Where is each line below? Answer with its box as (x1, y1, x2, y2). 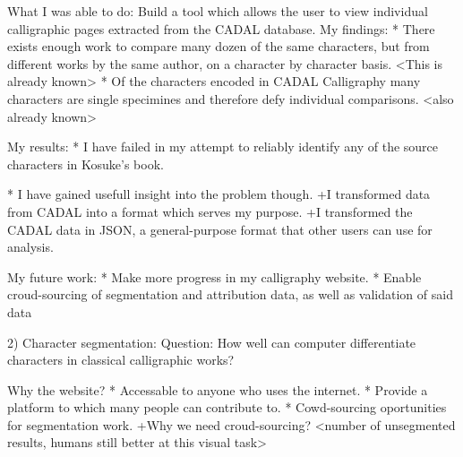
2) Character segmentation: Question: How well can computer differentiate (7, 332, 416, 351)
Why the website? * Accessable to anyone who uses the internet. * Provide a (7, 380, 428, 399)
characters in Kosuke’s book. (7, 154, 164, 173)
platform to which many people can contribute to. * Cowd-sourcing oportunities (7, 398, 447, 417)
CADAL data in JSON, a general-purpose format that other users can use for (7, 220, 433, 238)
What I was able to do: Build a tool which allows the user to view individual (7, 2, 428, 20)
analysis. (7, 237, 54, 256)
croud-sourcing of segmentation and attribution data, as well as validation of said (7, 285, 453, 304)
